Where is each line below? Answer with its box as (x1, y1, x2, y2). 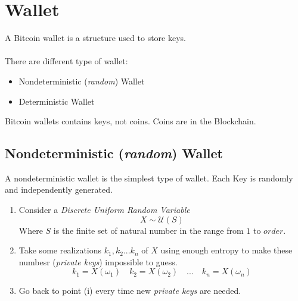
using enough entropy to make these (160, 244, 293, 256)
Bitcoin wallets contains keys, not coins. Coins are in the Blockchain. (5, 115, 256, 127)
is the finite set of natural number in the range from (53, 224, 244, 236)
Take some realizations (18, 244, 102, 256)
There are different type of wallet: (5, 55, 128, 67)
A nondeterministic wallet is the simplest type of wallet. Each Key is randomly (5, 171, 293, 184)
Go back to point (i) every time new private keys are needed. (18, 284, 241, 297)
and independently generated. (5, 183, 113, 196)
